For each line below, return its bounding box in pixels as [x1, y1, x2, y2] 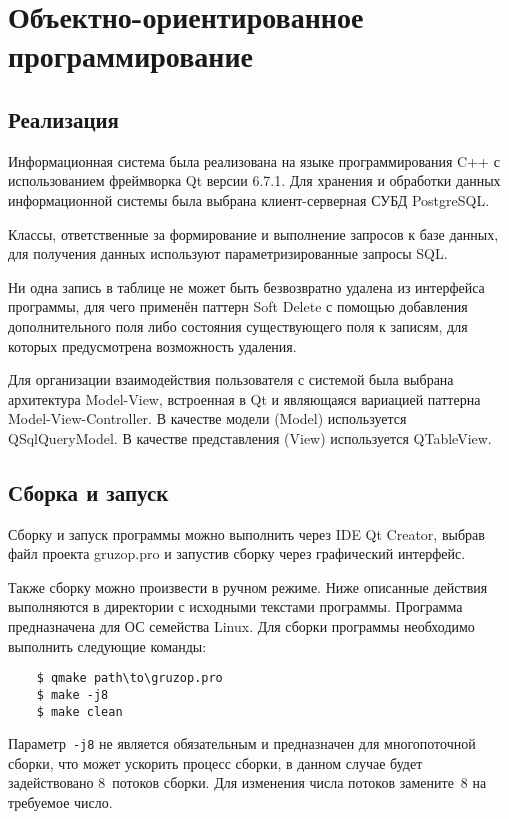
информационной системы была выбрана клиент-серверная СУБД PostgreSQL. [8, 189, 490, 210]
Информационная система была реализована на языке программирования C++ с [8, 150, 500, 171]
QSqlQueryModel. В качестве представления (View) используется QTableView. [8, 427, 492, 448]
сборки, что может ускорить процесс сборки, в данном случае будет [8, 752, 423, 773]
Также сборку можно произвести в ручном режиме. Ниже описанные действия [8, 576, 488, 597]
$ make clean [36, 704, 123, 719]
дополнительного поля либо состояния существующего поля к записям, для [8, 315, 468, 336]
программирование [8, 35, 253, 76]
